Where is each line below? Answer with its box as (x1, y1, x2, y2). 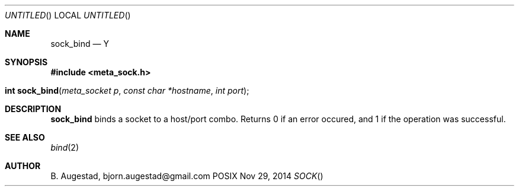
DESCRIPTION (5, 104, 62, 114)
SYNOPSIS (5, 57, 48, 67)
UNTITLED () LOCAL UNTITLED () (5, 10, 131, 20)
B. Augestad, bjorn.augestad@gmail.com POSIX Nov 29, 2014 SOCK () (50, 171, 323, 181)
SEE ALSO (5, 132, 45, 142)
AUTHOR (5, 161, 41, 171)
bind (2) (50, 142, 79, 152)
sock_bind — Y (50, 39, 109, 49)
